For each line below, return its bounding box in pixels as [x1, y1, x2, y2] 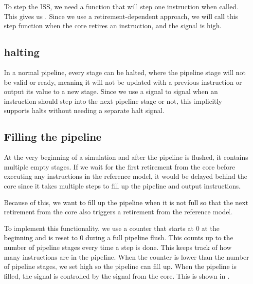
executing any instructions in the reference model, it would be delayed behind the [4, 171, 248, 181]
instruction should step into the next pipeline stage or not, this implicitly [4, 95, 222, 106]
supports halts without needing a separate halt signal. [4, 105, 164, 115]
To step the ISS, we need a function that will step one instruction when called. [4, 1, 238, 11]
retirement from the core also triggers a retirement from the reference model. [4, 207, 233, 217]
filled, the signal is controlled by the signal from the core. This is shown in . [4, 270, 230, 281]
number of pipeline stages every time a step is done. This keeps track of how [4, 242, 232, 252]
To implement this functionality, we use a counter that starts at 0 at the [4, 223, 219, 233]
